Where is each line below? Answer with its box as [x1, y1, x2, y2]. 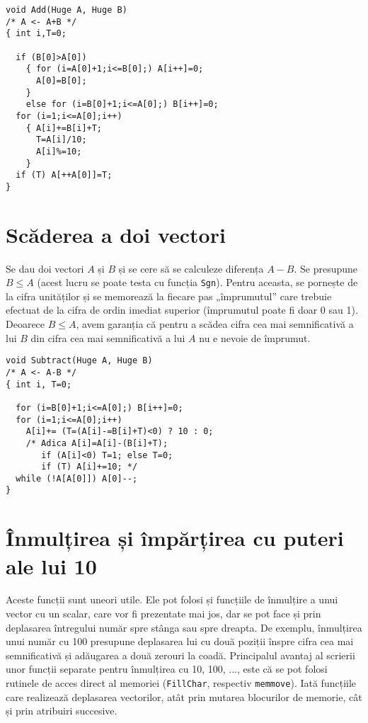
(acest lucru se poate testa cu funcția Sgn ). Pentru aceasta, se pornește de [37, 275, 358, 290]
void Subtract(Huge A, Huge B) [6, 355, 153, 366]
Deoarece [6, 317, 45, 331]
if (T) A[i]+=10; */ [41, 462, 138, 472]
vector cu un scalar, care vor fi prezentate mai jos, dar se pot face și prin [6, 606, 321, 621]
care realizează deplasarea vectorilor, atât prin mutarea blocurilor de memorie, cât [6, 689, 362, 704]
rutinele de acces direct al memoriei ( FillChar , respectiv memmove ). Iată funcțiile [6, 676, 357, 690]
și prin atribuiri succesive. [6, 703, 117, 718]
